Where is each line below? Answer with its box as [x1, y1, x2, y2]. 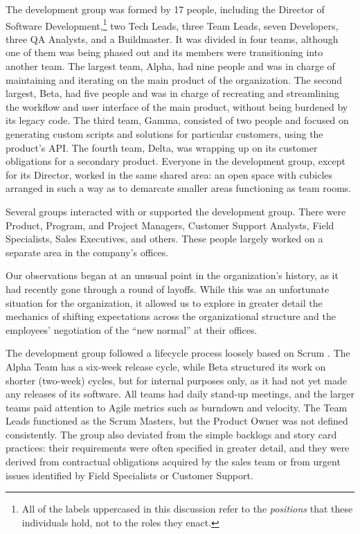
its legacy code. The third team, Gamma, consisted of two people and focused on [6, 113, 349, 127]
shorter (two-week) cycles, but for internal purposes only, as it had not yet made [6, 373, 347, 387]
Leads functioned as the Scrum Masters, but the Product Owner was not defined [6, 413, 348, 428]
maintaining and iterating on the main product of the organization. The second [6, 72, 342, 87]
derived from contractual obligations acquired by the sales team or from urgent [6, 454, 341, 469]
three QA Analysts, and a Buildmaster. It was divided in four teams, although [6, 31, 339, 46]
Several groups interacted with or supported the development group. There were [6, 204, 346, 218]
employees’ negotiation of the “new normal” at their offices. [6, 322, 258, 337]
